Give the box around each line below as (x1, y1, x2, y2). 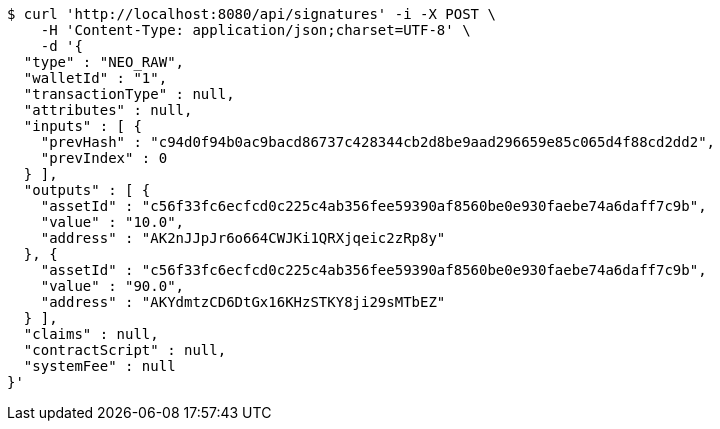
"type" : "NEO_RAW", (23, 54, 185, 70)
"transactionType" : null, (23, 86, 235, 102)
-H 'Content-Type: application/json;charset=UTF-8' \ (40, 22, 471, 38)
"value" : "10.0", (40, 214, 185, 230)
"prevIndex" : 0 (40, 150, 168, 166)
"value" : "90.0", (40, 278, 185, 294)
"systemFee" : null (23, 358, 176, 374)
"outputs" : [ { (23, 182, 151, 198)
